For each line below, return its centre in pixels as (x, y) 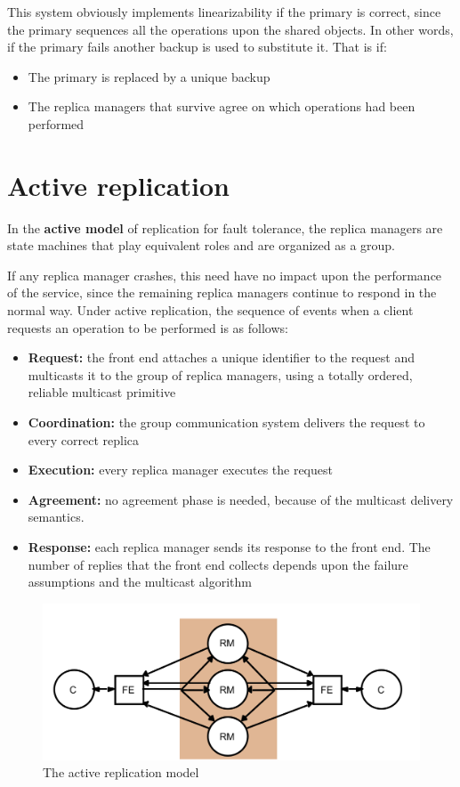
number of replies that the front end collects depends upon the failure (218, 564)
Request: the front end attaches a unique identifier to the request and (222, 357)
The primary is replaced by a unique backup (149, 76)
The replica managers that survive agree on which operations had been (222, 106)
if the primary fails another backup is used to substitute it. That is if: (197, 47)
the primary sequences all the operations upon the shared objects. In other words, (230, 29)
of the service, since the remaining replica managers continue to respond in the (222, 292)
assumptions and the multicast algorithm (140, 582)
